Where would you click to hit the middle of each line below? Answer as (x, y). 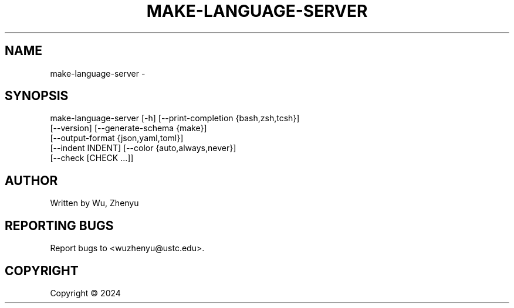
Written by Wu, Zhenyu (94, 203)
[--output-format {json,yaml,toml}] (117, 138)
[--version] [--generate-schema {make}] (128, 128)
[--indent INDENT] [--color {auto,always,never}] (143, 148)
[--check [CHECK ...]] (92, 158)
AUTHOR (31, 180)
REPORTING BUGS (59, 225)
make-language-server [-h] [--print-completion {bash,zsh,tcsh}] (175, 118)
